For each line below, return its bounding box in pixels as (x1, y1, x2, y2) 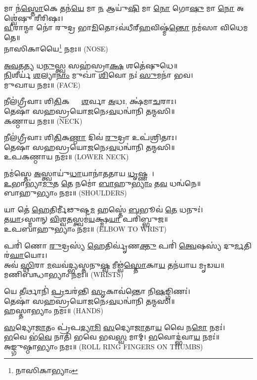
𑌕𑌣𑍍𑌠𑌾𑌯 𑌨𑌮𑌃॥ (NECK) (4, 115, 83, 126)
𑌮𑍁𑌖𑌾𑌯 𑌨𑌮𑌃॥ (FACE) (4, 79, 81, 90)
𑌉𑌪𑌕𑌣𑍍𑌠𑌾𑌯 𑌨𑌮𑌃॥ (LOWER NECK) (4, 151, 129, 162)
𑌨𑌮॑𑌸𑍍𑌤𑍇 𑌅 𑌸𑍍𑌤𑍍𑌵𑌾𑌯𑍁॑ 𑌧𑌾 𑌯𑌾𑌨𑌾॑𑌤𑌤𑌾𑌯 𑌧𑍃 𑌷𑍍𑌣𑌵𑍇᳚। (4, 168, 154, 178)
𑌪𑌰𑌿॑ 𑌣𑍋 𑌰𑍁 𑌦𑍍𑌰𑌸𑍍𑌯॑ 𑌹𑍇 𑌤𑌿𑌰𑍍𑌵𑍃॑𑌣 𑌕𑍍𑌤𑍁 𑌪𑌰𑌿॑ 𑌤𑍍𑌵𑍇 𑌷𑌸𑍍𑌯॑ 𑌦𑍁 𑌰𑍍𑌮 (4, 240, 244, 250)
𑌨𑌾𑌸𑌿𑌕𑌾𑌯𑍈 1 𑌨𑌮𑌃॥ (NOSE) (4, 42, 108, 54)
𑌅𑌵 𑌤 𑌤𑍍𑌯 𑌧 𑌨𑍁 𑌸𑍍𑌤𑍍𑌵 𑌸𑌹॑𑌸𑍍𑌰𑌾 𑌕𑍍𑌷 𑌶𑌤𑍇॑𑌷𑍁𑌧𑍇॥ (4, 60, 178, 70)
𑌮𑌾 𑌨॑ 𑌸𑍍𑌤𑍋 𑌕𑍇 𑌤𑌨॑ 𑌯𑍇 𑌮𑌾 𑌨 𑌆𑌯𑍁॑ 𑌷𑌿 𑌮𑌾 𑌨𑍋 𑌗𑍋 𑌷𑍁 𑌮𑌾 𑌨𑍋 (4, 3, 235, 13)
